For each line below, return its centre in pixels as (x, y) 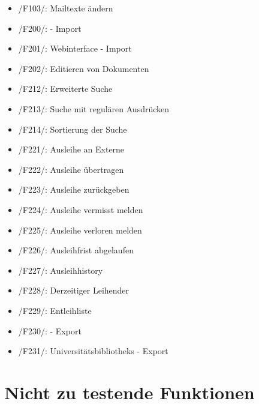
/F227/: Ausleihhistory (61, 270)
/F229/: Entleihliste (55, 310)
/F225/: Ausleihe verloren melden (80, 230)
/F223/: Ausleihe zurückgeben (74, 189)
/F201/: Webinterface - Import (75, 48)
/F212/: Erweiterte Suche (65, 89)
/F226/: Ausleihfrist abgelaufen (76, 250)
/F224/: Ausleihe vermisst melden (81, 209)
